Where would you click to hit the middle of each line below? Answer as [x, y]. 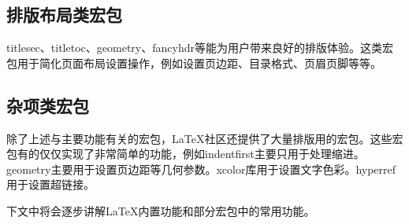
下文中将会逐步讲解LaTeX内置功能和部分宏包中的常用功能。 [161, 210]
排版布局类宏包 [64, 15]
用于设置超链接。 [50, 184]
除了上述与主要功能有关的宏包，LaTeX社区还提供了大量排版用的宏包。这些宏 [205, 138]
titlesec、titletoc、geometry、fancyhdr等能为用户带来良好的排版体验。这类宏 [200, 48]
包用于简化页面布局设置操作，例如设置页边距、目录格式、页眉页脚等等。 [194, 62]
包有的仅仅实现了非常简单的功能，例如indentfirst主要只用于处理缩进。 [186, 154]
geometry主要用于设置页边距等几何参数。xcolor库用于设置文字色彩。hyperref [201, 169]
